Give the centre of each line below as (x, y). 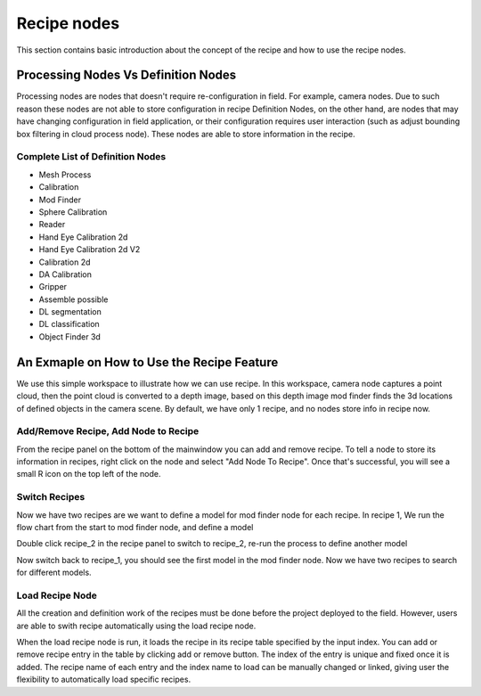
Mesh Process (65, 175)
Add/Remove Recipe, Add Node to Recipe (108, 431)
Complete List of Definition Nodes (91, 157)
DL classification (69, 324)
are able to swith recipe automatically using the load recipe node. (136, 626)
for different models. (54, 573)
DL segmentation (70, 312)
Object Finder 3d (70, 336)
